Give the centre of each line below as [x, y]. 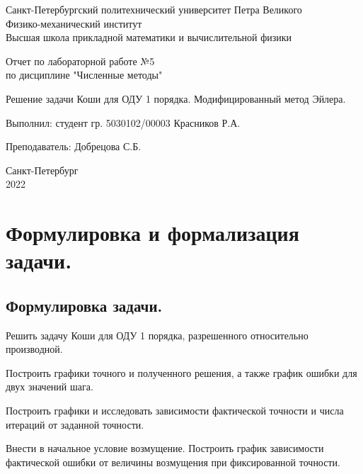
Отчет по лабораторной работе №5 [80, 61]
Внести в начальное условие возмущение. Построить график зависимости [165, 448]
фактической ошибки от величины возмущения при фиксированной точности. [173, 462]
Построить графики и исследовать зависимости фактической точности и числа [175, 411]
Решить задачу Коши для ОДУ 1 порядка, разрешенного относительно [157, 335]
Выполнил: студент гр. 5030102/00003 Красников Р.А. [123, 122]
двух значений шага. [50, 386]
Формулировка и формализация [152, 233]
